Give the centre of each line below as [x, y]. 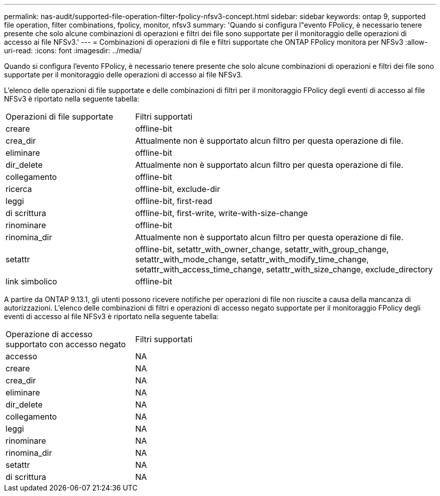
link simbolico [31, 281]
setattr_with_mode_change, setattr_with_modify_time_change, [252, 259]
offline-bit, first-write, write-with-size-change [222, 213]
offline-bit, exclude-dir [178, 189]
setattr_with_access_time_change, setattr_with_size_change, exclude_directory [284, 269]
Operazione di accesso [49, 334]
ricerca [19, 189]
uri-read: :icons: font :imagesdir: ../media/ [73, 51]
